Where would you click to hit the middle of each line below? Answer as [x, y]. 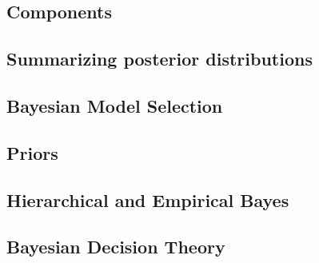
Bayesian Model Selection [115, 105]
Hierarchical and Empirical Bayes [148, 199]
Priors [32, 152]
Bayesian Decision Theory [116, 247]
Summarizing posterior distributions [159, 59]
